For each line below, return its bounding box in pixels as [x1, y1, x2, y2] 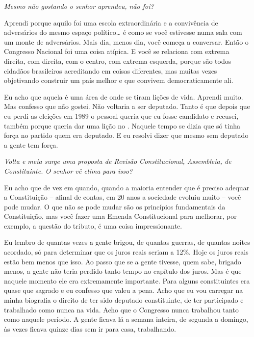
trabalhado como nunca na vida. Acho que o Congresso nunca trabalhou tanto [4, 304, 239, 314]
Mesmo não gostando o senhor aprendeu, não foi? [4, 1, 154, 11]
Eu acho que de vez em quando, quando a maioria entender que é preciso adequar [4, 182, 250, 192]
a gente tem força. [4, 139, 58, 150]
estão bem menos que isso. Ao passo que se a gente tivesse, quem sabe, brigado [4, 256, 241, 266]
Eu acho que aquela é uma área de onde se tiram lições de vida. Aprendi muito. [4, 91, 243, 102]
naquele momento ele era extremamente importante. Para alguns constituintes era [4, 275, 250, 285]
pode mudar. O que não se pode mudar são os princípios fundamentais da [4, 201, 226, 211]
